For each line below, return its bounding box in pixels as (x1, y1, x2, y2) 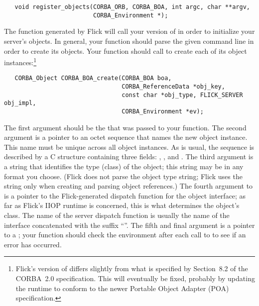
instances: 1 (4, 56, 37, 67)
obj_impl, (4, 100, 36, 107)
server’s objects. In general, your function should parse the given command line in (4, 35, 254, 46)
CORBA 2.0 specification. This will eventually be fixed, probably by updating (15, 273, 255, 283)
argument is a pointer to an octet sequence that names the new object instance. (4, 132, 248, 142)
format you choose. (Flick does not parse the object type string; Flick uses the (4, 171, 243, 181)
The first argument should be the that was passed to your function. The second (4, 122, 247, 132)
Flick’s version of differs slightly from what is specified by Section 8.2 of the (15, 263, 248, 274)
